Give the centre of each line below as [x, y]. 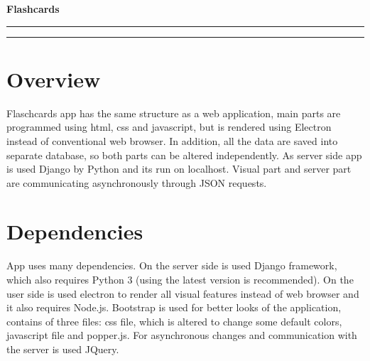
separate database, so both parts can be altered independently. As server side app [184, 155]
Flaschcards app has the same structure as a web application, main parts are [174, 113]
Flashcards [33, 9]
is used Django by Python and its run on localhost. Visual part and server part [179, 169]
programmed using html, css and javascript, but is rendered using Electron [169, 127]
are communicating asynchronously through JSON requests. [137, 182]
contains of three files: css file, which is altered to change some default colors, [174, 321]
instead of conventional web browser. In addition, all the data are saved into [172, 140]
